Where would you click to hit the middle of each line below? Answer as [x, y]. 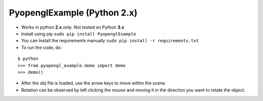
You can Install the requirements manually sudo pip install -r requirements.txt [110, 41]
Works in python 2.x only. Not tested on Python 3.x [73, 27]
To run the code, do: [42, 47]
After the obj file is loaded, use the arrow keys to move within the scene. [94, 83]
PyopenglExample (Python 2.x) [73, 13]
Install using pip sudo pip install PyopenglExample [79, 34]
